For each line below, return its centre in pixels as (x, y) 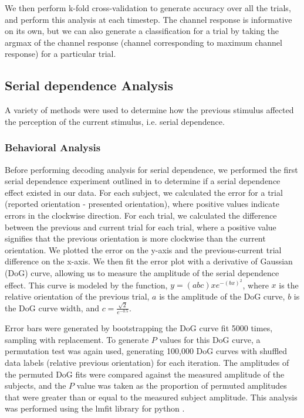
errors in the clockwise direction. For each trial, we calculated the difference (141, 215)
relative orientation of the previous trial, (77, 296)
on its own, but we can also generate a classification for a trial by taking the (142, 31)
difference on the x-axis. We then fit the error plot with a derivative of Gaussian (149, 261)
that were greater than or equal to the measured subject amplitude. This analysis (151, 397)
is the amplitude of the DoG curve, (222, 296)
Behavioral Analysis (53, 147)
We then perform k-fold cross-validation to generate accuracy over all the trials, (148, 8)
